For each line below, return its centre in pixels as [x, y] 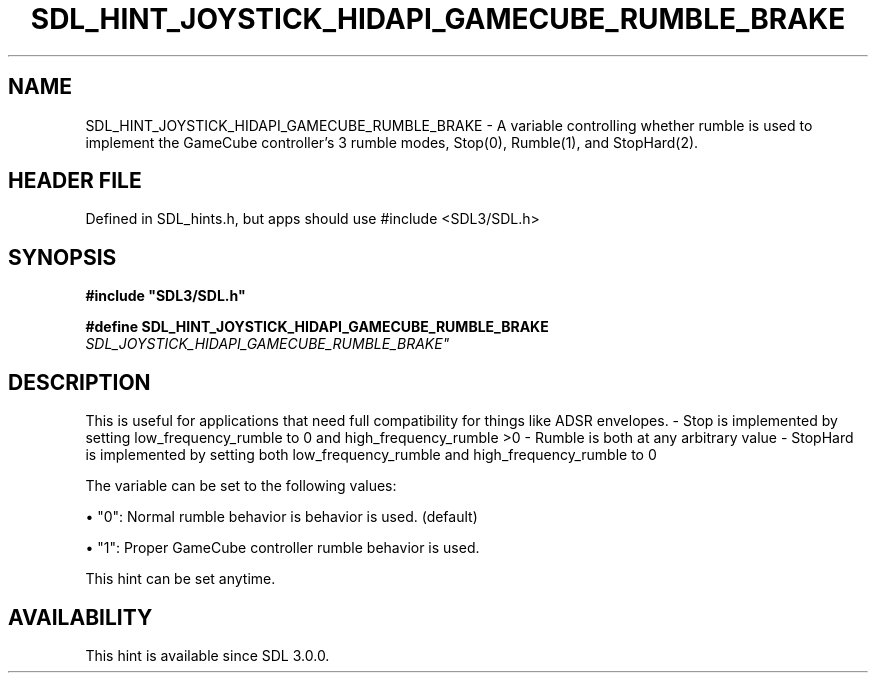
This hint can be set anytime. [180, 579]
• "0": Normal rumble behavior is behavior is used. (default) [281, 517]
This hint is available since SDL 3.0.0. [207, 655]
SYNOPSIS [62, 257]
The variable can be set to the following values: [241, 486]
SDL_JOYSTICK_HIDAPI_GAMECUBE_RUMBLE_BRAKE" [267, 344]
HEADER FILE [75, 181]
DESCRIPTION [79, 382]
